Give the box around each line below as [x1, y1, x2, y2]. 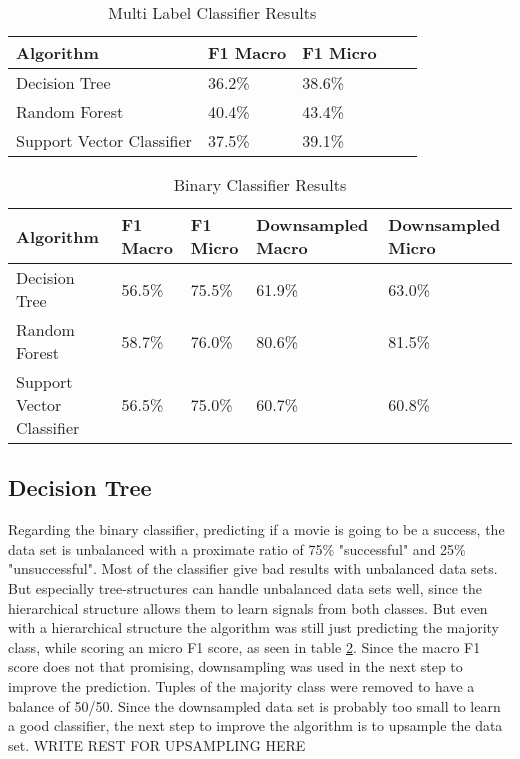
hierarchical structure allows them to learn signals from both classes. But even [8, 597, 488, 618]
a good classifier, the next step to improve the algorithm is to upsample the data [8, 715, 503, 736]
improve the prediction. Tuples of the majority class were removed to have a [8, 675, 475, 696]
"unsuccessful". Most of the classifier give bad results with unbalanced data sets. [8, 558, 498, 579]
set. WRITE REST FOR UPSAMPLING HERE [8, 734, 306, 755]
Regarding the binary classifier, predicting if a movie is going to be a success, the [8, 519, 505, 540]
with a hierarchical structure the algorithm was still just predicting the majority [8, 617, 499, 638]
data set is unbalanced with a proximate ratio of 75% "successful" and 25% [8, 538, 466, 559]
